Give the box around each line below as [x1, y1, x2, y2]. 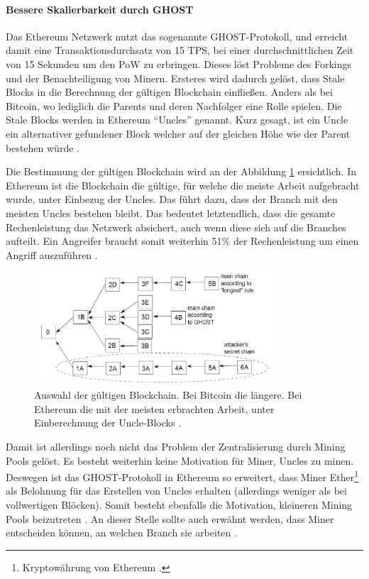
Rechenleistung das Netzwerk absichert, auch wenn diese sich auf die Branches [6, 219, 346, 234]
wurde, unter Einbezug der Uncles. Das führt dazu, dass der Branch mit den [6, 192, 338, 206]
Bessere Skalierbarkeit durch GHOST [6, 1, 194, 16]
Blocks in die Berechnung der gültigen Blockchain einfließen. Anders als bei [6, 84, 333, 99]
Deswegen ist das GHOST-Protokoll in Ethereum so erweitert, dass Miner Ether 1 [6, 468, 359, 484]
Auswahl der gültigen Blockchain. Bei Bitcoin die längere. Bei [34, 387, 302, 402]
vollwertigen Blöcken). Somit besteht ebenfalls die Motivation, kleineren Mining [6, 497, 353, 512]
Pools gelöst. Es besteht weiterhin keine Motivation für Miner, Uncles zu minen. [6, 453, 354, 468]
